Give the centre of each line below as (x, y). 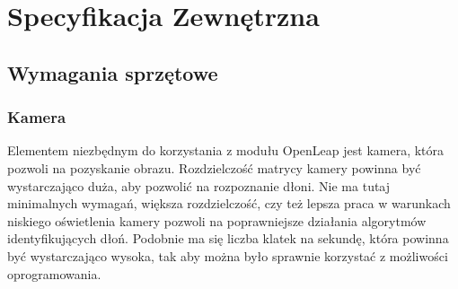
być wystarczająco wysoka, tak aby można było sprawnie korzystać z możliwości (228, 255)
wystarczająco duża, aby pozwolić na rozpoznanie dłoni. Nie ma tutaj (199, 185)
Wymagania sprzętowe (113, 72)
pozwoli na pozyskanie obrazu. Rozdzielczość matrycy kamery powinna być (214, 167)
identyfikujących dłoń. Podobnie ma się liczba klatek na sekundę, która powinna (228, 238)
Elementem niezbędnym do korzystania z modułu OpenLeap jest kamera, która (226, 150)
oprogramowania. (54, 273)
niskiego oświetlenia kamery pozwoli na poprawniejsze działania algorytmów (217, 220)
